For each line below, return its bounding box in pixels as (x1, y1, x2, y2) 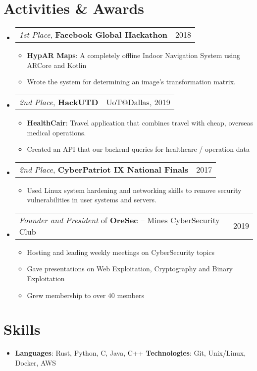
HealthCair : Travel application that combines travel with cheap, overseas (27, 117, 253, 127)
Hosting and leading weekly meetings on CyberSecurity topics (27, 247, 214, 257)
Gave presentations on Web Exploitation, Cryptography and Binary (27, 263, 233, 274)
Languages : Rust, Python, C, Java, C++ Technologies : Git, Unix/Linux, (15, 348, 246, 358)
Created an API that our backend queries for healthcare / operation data (27, 144, 250, 154)
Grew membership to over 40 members (27, 290, 145, 300)
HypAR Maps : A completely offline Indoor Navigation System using (27, 50, 240, 61)
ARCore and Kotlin (27, 60, 87, 70)
